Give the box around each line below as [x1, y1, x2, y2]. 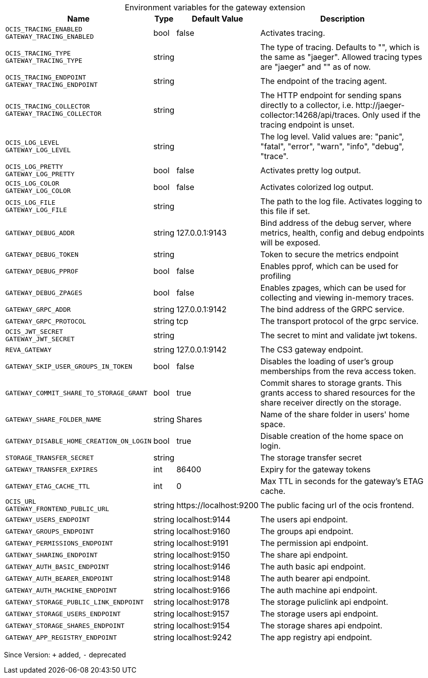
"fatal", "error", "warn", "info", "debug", [260, 141, 404, 151]
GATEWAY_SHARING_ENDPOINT [5, 551, 98, 559]
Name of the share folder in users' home [260, 409, 410, 419]
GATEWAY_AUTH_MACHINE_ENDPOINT [5, 586, 117, 594]
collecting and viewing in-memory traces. [260, 293, 414, 302]
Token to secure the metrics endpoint [260, 249, 399, 259]
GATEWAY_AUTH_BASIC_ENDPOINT [5, 563, 109, 570]
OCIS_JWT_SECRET [5, 328, 63, 335]
